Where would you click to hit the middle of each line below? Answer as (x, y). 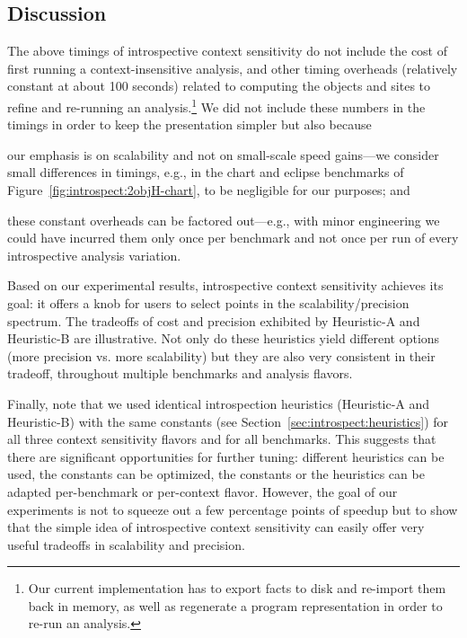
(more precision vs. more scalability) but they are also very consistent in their (221, 355)
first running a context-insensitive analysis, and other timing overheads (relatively (233, 68)
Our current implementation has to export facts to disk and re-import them (237, 588)
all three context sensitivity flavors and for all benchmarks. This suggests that (222, 439)
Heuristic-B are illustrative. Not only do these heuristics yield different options (224, 338)
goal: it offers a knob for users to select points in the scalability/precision (208, 302)
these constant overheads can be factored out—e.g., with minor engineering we (224, 220)
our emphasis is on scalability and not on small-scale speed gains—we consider (223, 154)
